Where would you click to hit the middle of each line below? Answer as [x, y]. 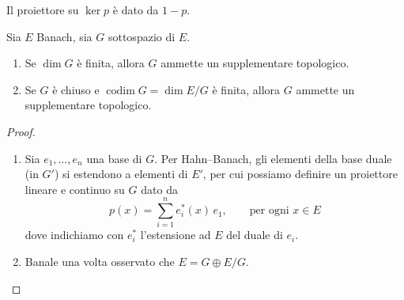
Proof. [21, 131]
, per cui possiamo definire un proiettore [300, 174]
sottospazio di [142, 36]
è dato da [136, 9]
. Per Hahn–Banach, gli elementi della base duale [273, 158]
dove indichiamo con [74, 235]
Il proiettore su [43, 9]
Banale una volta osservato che [100, 262]
